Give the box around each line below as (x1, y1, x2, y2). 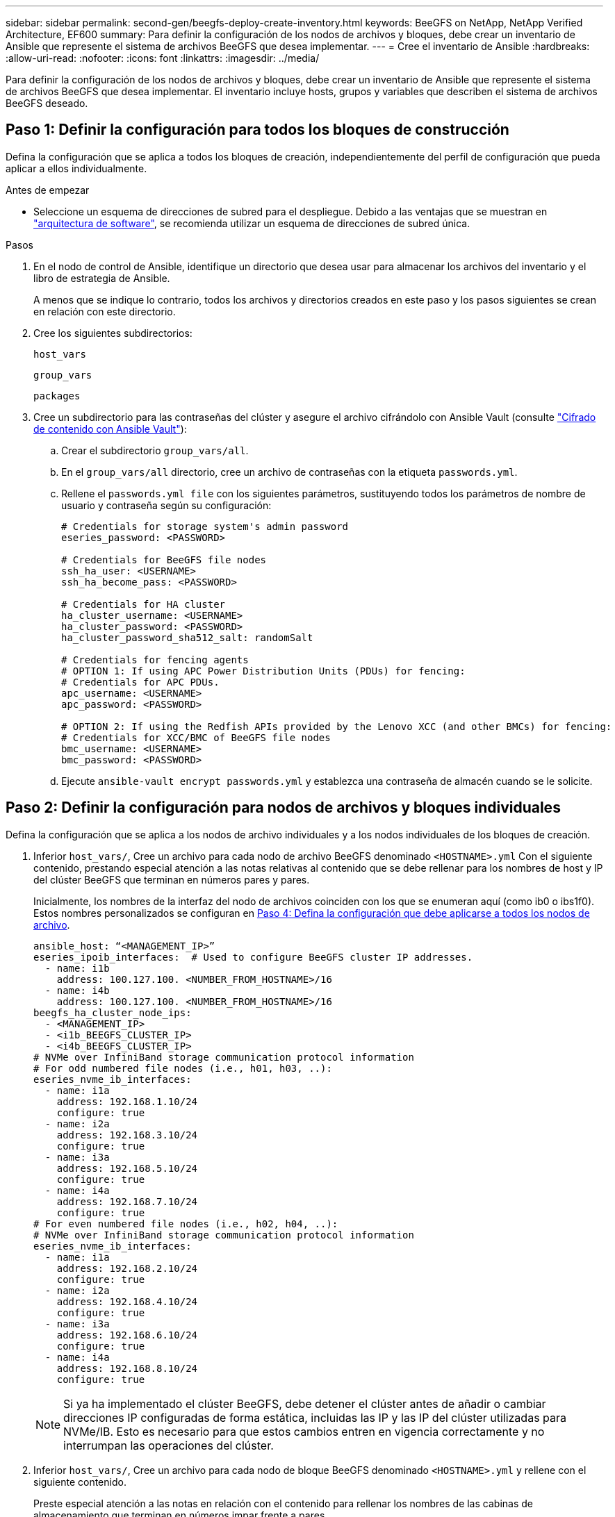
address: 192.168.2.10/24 (56, 1262, 198, 1274)
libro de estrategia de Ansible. (33, 272, 170, 284)
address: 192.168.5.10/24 (56, 1162, 198, 1174)
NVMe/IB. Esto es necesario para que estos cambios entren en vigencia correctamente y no (63, 1424, 545, 1439)
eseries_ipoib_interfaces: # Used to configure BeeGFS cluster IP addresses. (33, 951, 473, 963)
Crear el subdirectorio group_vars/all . (61, 444, 249, 456)
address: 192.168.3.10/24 (56, 1129, 198, 1141)
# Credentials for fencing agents (61, 654, 249, 665)
